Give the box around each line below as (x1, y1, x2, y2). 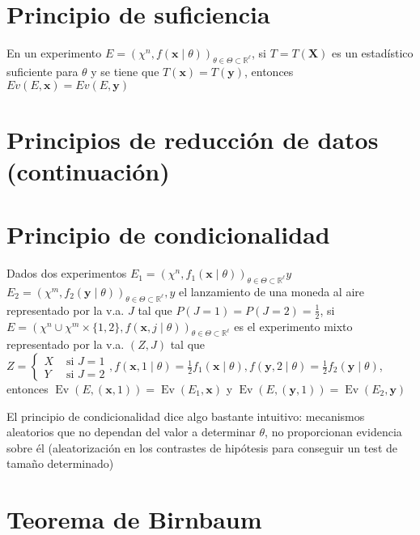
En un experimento (6, 45, 102, 62)
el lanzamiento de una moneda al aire (178, 283, 365, 299)
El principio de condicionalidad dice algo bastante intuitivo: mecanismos (6, 407, 365, 424)
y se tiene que (91, 62, 159, 79)
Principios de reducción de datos (6, 122, 379, 155)
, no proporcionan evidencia (265, 423, 402, 440)
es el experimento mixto (234, 317, 353, 334)
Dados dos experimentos (6, 265, 127, 282)
